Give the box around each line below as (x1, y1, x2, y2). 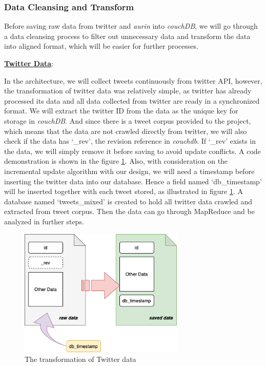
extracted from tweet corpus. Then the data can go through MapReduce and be (4, 206, 255, 217)
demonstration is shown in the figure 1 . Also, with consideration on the (4, 156, 228, 166)
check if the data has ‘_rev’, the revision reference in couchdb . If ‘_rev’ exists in (4, 136, 256, 146)
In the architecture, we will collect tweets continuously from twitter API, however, (4, 75, 262, 86)
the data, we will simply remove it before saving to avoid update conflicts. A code (4, 145, 261, 156)
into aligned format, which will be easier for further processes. (4, 41, 198, 51)
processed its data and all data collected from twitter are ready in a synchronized (4, 95, 260, 106)
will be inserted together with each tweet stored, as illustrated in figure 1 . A (4, 186, 243, 197)
